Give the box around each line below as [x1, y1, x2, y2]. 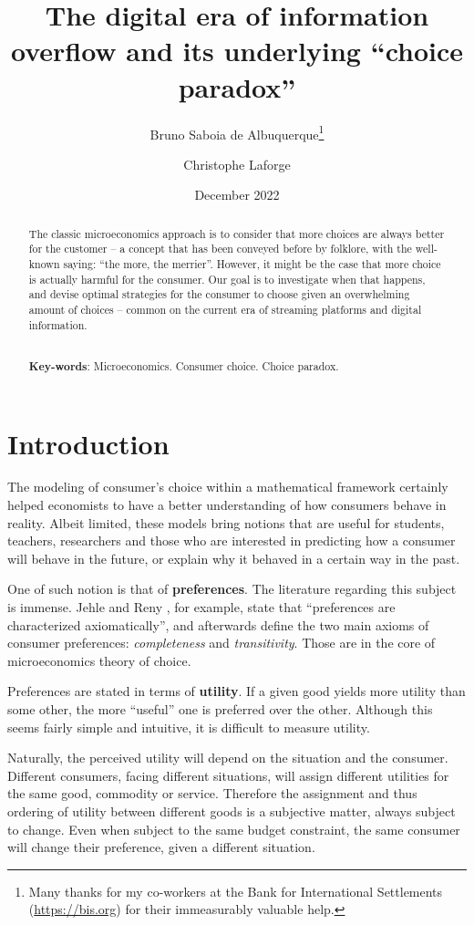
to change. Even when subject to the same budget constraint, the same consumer [7, 819, 460, 838]
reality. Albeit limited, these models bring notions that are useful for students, [7, 513, 445, 532]
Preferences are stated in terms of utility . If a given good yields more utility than [7, 681, 466, 701]
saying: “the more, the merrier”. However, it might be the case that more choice [63, 256, 441, 272]
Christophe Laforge [183, 154, 291, 173]
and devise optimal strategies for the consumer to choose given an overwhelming [28, 286, 410, 302]
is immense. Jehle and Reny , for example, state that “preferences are [7, 598, 396, 617]
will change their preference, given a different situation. [7, 837, 315, 857]
